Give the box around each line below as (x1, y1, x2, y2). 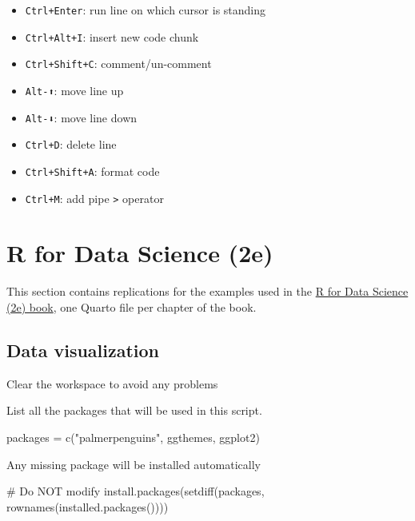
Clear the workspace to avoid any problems (6, 375, 218, 392)
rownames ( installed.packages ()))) (6, 498, 169, 515)
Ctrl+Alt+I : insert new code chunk (25, 28, 199, 45)
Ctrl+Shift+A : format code (25, 162, 160, 179)
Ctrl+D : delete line (25, 136, 117, 153)
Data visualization (6, 337, 160, 362)
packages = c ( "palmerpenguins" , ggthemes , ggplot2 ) (6, 428, 260, 445)
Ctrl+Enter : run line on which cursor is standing (25, 2, 266, 18)
